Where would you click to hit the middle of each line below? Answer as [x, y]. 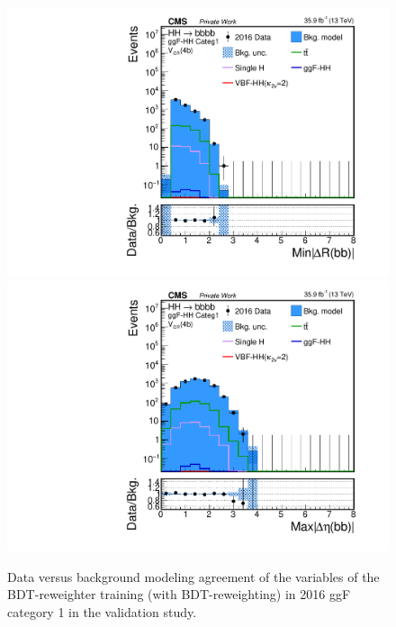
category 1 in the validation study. [102, 611]
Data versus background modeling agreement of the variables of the [193, 576]
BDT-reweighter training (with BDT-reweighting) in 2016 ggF [179, 594]
